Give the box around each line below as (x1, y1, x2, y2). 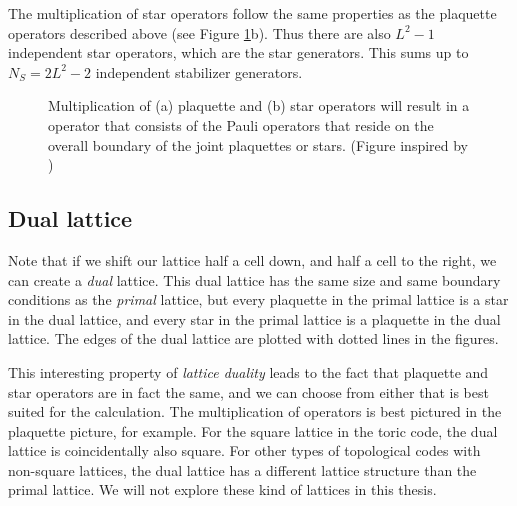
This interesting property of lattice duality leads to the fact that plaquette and (8, 361, 489, 382)
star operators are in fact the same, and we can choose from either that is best (8, 381, 489, 402)
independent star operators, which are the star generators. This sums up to (8, 42, 469, 63)
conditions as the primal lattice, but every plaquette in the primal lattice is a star (8, 289, 509, 310)
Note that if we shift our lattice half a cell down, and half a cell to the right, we (8, 249, 497, 270)
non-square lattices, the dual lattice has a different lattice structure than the (8, 459, 477, 480)
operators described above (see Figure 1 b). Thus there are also (8, 22, 391, 43)
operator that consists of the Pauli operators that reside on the (48, 114, 434, 135)
